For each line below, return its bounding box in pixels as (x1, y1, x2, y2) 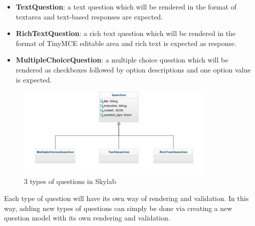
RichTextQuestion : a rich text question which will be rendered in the (16, 28, 236, 38)
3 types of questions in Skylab (24, 176, 116, 186)
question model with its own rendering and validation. (4, 212, 170, 223)
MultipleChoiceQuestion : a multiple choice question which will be (16, 54, 228, 65)
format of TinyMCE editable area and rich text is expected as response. (16, 37, 236, 48)
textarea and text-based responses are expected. (16, 11, 163, 21)
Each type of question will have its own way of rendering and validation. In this (4, 192, 249, 203)
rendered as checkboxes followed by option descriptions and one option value (16, 64, 251, 74)
